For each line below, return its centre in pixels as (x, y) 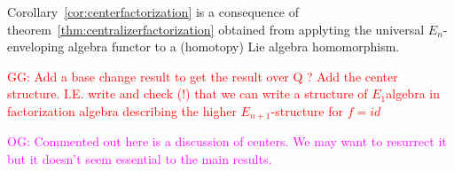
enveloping (36, 47)
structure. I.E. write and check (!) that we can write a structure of (188, 93)
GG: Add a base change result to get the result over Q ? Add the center (203, 76)
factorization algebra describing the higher (122, 110)
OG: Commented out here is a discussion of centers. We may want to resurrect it (227, 141)
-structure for (307, 110)
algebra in (413, 93)
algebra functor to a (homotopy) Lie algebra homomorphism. (234, 47)
